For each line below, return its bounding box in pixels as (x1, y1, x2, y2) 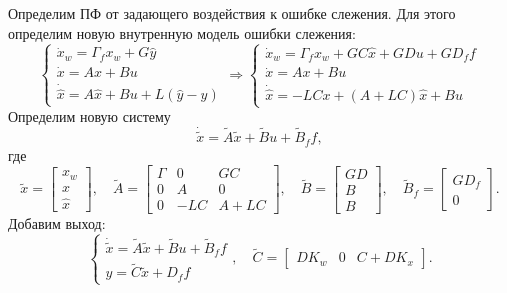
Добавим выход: (8, 213, 106, 234)
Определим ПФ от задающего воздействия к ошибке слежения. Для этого (8, 3, 456, 23)
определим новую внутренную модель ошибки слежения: (8, 22, 356, 43)
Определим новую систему (8, 106, 171, 127)
